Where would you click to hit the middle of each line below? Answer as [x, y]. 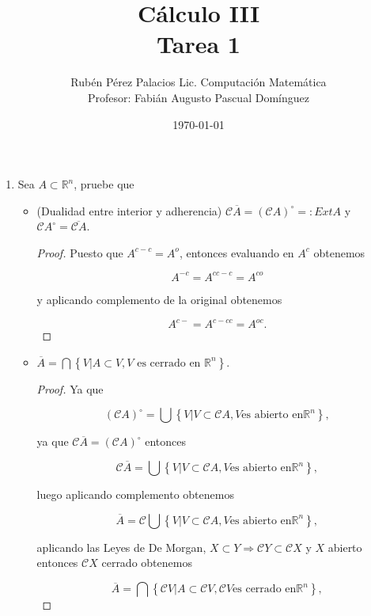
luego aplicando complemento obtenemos [135, 494]
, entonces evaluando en [237, 252]
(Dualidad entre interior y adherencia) [129, 210]
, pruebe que [104, 184]
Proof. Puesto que [80, 252]
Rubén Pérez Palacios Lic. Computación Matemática [199, 82]
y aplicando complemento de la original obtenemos [159, 299]
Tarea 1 [199, 44]
